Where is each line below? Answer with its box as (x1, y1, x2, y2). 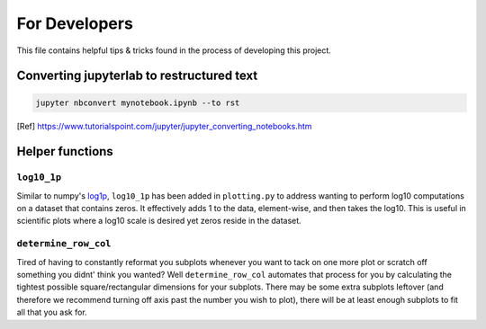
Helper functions (16, 144, 114, 159)
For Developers (16, 13, 134, 33)
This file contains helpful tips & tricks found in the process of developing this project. (16, 45, 332, 56)
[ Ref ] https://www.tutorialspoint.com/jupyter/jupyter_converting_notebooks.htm (16, 120, 312, 131)
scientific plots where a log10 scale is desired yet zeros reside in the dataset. (16, 216, 301, 227)
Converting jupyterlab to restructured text (16, 68, 258, 84)
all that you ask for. (16, 307, 87, 318)
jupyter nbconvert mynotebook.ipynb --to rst (35, 97, 240, 108)
